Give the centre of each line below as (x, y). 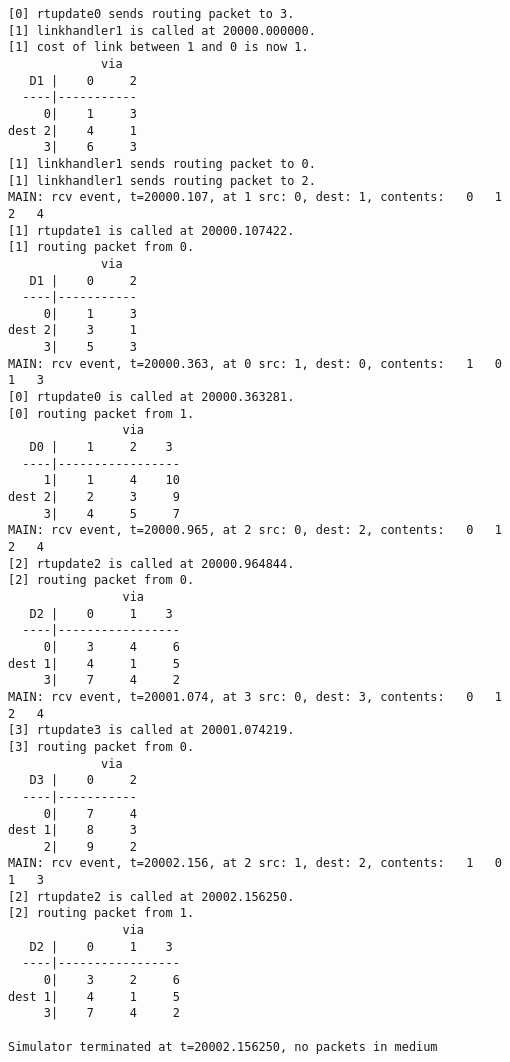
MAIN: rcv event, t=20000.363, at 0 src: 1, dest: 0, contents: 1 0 (255, 363)
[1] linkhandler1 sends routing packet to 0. (162, 163)
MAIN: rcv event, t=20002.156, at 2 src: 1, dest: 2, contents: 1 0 (255, 863)
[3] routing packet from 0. (101, 746)
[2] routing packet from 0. (101, 580)
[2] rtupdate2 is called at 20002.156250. (151, 896)
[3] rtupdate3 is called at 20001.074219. (151, 730)
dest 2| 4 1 (72, 130)
